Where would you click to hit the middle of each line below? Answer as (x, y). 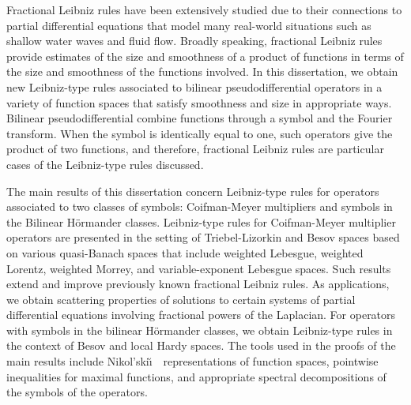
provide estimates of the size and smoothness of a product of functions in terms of (205, 56)
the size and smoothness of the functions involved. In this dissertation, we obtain (202, 71)
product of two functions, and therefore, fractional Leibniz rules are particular (195, 149)
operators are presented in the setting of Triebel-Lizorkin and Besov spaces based (203, 237)
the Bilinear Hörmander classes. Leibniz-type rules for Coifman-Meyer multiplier (201, 221)
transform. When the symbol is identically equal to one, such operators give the (200, 133)
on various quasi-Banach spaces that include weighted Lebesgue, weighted (185, 252)
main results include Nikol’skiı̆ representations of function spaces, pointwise (192, 361)
